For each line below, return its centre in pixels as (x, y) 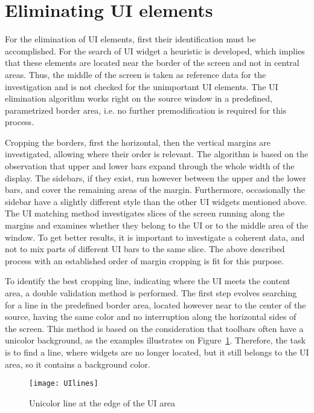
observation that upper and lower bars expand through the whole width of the (150, 166)
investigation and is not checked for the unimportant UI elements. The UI (142, 86)
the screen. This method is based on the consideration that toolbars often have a (154, 328)
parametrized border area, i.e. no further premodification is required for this (146, 110)
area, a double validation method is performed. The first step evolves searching (151, 293)
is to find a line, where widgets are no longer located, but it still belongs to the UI (157, 352)
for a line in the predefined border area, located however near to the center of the (155, 304)
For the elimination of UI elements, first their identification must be (130, 39)
